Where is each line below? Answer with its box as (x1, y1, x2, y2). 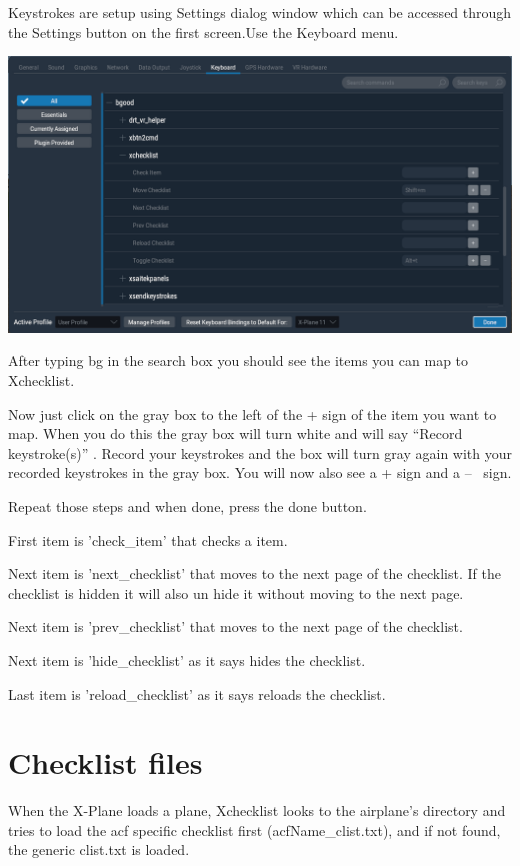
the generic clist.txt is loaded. (8, 839, 190, 860)
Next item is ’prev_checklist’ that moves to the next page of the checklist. (8, 616, 463, 637)
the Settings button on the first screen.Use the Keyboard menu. (8, 21, 399, 42)
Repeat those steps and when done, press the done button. (8, 495, 367, 516)
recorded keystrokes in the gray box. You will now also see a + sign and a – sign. (8, 462, 512, 483)
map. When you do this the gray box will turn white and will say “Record (8, 423, 463, 444)
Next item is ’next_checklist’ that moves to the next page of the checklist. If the (8, 563, 501, 584)
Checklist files (8, 742, 203, 783)
